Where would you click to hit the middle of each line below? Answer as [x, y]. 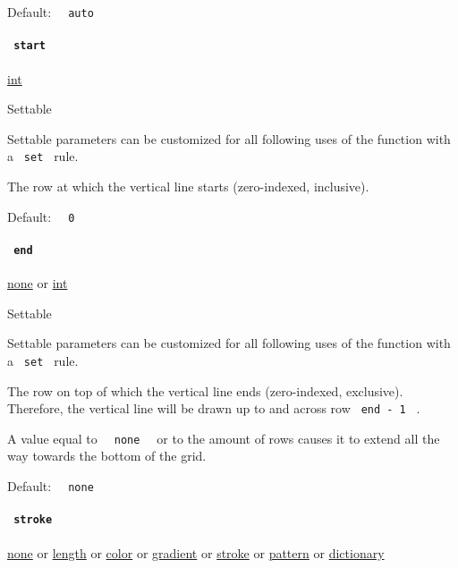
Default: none [51, 486]
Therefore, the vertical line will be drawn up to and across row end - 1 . [214, 408]
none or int [38, 283]
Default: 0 [41, 216]
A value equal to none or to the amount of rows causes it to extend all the [224, 438]
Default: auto [51, 12]
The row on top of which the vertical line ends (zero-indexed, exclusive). [205, 390]
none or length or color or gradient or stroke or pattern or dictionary [196, 552]
